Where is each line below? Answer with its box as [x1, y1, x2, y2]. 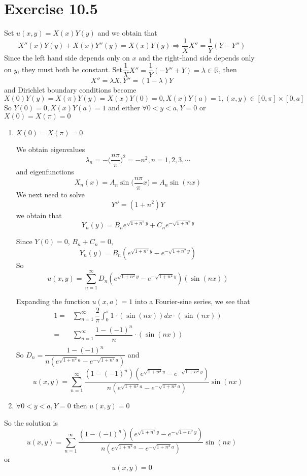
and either [108, 102, 140, 113]
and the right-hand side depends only [139, 52, 255, 63]
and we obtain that [97, 27, 157, 38]
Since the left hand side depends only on [4, 52, 130, 63]
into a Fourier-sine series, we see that [134, 295, 250, 306]
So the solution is [4, 417, 58, 428]
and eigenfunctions [16, 166, 74, 177]
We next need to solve [16, 189, 85, 199]
